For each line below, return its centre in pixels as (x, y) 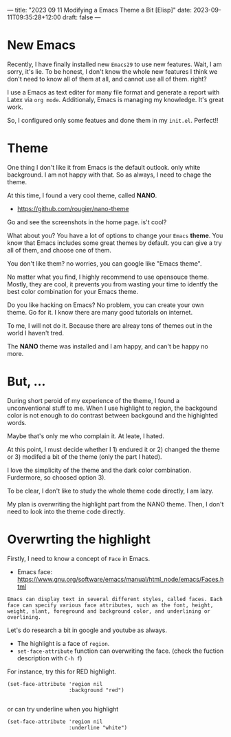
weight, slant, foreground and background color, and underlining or (109, 611)
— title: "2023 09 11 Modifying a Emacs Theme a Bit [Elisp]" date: (100, 10)
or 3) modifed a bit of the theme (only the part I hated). (85, 456)
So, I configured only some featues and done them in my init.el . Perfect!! (113, 120)
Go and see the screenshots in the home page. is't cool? (87, 222)
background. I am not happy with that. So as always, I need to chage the (109, 175)
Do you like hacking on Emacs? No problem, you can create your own (106, 305)
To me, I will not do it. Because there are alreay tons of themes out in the (110, 325)
